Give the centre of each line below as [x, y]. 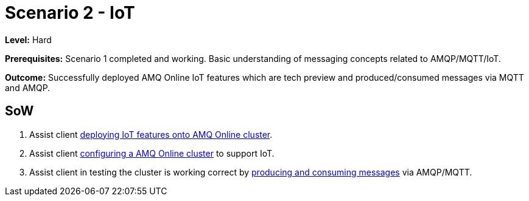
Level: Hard [28, 39]
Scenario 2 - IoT [70, 13]
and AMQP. [28, 87]
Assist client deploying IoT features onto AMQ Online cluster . [151, 134]
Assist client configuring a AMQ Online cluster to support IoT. [152, 153]
